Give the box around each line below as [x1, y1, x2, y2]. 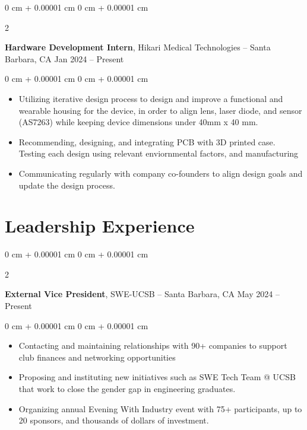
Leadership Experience [5, 214, 195, 238]
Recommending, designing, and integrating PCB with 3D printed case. [18, 135, 276, 148]
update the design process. [18, 179, 115, 191]
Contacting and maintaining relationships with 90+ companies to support [18, 339, 287, 352]
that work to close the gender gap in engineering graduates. [18, 383, 236, 394]
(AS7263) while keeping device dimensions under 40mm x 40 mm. [18, 116, 258, 128]
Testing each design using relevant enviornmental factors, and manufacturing [18, 147, 299, 160]
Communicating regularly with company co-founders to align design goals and [18, 167, 303, 179]
